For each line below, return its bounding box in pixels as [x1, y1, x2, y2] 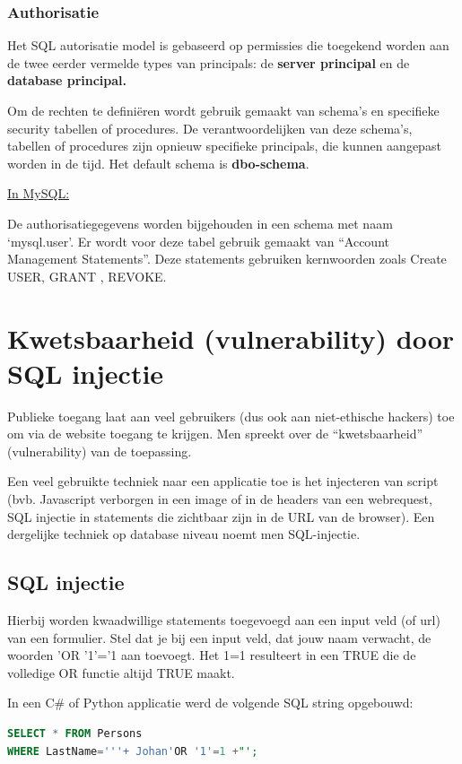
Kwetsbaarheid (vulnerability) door [7, 319, 455, 356]
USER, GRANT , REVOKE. [7, 266, 167, 285]
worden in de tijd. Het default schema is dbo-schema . [7, 153, 309, 172]
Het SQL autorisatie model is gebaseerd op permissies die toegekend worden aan [7, 36, 449, 55]
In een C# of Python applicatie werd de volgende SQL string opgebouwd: [7, 693, 414, 712]
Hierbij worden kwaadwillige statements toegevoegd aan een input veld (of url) [7, 611, 440, 629]
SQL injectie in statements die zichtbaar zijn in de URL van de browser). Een [7, 507, 435, 525]
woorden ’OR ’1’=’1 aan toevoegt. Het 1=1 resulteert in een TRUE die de [7, 646, 416, 664]
